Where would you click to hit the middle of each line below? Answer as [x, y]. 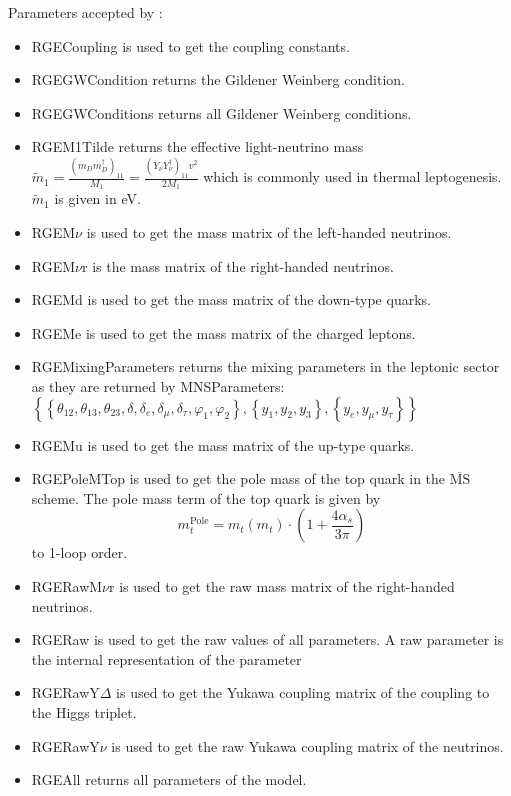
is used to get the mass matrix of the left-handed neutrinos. [269, 232]
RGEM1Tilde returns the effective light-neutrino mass [197, 146]
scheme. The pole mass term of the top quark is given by [206, 497]
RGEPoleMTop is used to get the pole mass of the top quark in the [238, 478]
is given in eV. [97, 198]
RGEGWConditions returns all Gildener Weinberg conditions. [221, 112]
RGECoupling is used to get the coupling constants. [190, 45]
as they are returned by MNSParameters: [158, 386]
